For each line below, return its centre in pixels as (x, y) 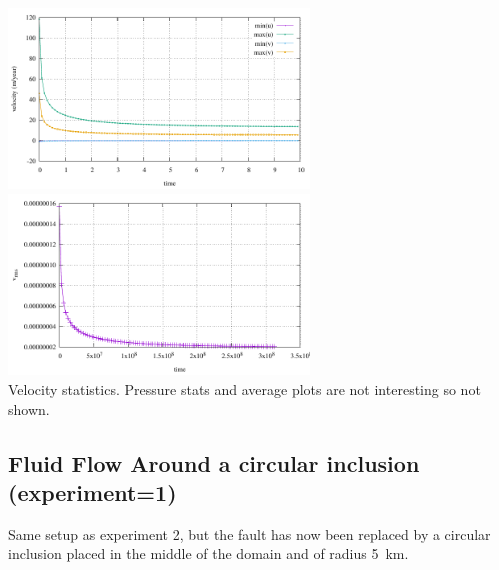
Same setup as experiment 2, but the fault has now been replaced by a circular (249, 533)
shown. (29, 408)
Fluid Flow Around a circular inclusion (214, 462)
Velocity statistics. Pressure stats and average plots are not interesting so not (244, 389)
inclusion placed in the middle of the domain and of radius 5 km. (208, 553)
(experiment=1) (92, 491)
